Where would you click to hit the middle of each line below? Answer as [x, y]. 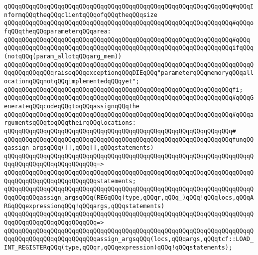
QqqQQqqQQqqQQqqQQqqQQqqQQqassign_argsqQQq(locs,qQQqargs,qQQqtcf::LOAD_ [129, 239]
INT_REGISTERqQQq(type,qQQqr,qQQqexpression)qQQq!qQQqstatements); [118, 248]
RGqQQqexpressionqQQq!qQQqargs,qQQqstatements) [84, 206]
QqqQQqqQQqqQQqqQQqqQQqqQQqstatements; [70, 181]
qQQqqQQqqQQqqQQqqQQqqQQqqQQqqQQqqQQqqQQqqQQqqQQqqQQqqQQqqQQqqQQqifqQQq [129, 48]
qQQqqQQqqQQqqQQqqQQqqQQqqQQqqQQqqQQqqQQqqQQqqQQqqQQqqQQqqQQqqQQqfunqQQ [129, 139]
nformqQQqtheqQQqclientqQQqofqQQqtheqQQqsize [81, 15]
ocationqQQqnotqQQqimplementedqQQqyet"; [72, 81]
